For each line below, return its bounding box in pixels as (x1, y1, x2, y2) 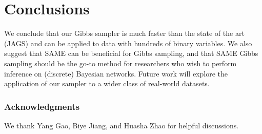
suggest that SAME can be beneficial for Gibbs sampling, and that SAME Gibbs (4, 48, 258, 59)
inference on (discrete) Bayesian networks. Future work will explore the (4, 68, 228, 79)
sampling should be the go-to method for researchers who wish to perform (4, 58, 237, 68)
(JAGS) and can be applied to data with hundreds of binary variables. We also (4, 37, 252, 48)
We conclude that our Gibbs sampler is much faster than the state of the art (4, 28, 245, 39)
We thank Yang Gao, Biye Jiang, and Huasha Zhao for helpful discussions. (4, 120, 239, 130)
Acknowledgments (4, 100, 80, 112)
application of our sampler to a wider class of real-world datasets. (4, 78, 210, 89)
